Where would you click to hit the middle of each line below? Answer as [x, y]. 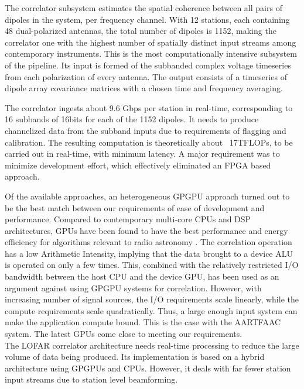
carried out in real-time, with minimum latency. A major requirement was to [142, 154]
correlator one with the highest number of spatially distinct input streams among [151, 42]
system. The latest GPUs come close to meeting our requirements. [124, 334]
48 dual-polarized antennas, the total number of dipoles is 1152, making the [141, 31]
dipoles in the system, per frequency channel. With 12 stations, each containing [147, 19]
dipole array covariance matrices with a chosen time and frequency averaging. [144, 88]
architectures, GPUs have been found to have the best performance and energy [146, 230]
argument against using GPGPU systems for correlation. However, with [133, 288]
